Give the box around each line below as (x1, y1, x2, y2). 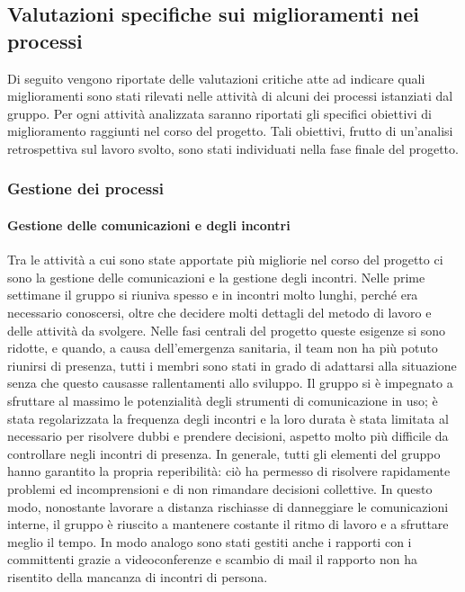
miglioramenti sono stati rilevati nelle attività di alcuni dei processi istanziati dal (7, 86, 453, 105)
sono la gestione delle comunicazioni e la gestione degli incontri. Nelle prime (7, 267, 425, 286)
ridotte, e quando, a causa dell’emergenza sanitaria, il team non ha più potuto (7, 338, 438, 357)
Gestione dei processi (7, 177, 164, 200)
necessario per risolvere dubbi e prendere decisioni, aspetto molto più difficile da (7, 426, 449, 445)
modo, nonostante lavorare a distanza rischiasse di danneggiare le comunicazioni (7, 497, 449, 516)
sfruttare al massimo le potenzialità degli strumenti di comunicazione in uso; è (7, 390, 438, 409)
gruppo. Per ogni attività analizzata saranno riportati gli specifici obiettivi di (7, 103, 432, 122)
